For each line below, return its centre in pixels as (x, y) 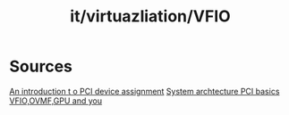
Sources (41, 66)
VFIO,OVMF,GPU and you (56, 101)
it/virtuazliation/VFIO (150, 16)
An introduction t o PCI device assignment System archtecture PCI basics (144, 91)
